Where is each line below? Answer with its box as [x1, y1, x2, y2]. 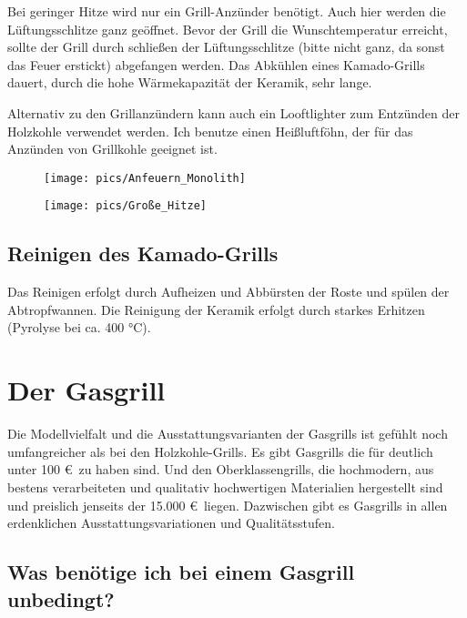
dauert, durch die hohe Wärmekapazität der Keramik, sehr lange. [7, 73, 372, 92]
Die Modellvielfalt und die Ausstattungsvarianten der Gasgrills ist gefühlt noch [7, 424, 448, 443]
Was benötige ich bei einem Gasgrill [7, 558, 355, 586]
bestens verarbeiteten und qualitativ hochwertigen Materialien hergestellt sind [7, 477, 443, 496]
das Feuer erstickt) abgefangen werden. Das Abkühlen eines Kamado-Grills [7, 55, 425, 74]
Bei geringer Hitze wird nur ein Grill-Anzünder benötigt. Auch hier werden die [7, 2, 446, 20]
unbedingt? [7, 584, 115, 613]
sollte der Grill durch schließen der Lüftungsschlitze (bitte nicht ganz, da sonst [7, 37, 445, 56]
